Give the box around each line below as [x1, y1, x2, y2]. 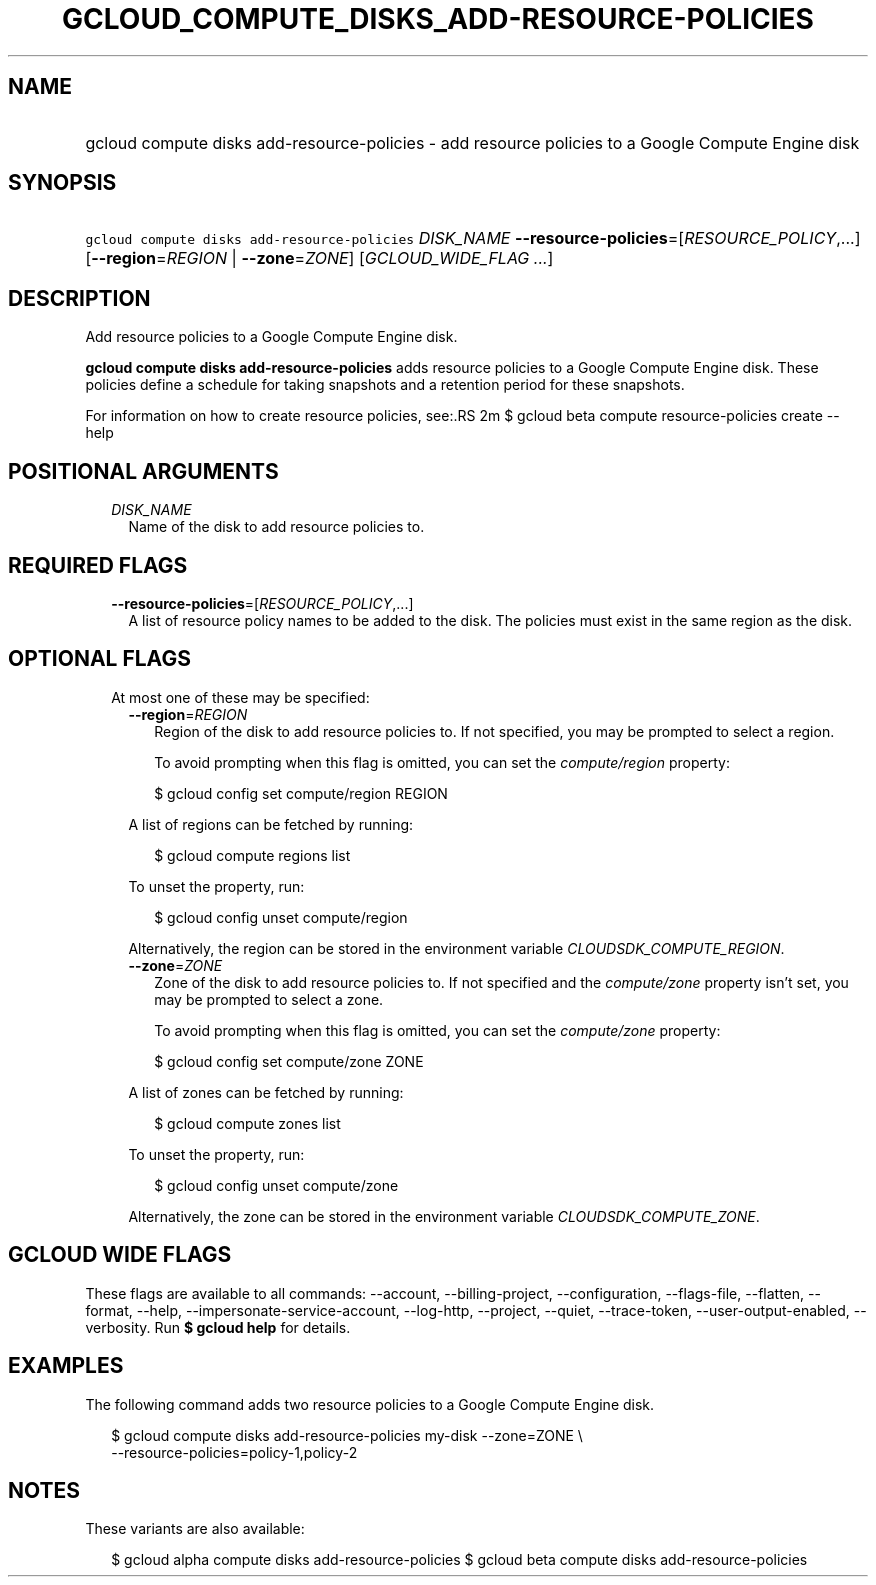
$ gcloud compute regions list [154, 846, 351, 864]
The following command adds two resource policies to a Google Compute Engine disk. [85, 1395, 655, 1413]
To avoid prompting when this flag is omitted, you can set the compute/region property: [154, 753, 730, 771]
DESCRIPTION [8, 285, 151, 311]
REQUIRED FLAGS [8, 552, 188, 578]
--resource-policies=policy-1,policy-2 [111, 1443, 358, 1461]
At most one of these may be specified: [111, 688, 370, 706]
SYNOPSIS [8, 170, 117, 196]
